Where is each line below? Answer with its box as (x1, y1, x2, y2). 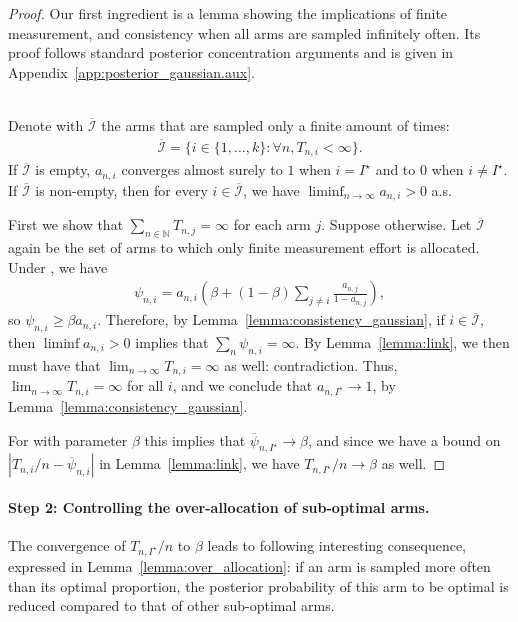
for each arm (233, 214, 311, 235)
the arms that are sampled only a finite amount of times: (101, 114, 450, 135)
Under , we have (8, 256, 108, 277)
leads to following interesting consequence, (207, 535, 467, 556)
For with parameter (8, 429, 128, 450)
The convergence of (8, 535, 126, 556)
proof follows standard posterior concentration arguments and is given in (8, 42, 454, 63)
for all (126, 375, 164, 396)
